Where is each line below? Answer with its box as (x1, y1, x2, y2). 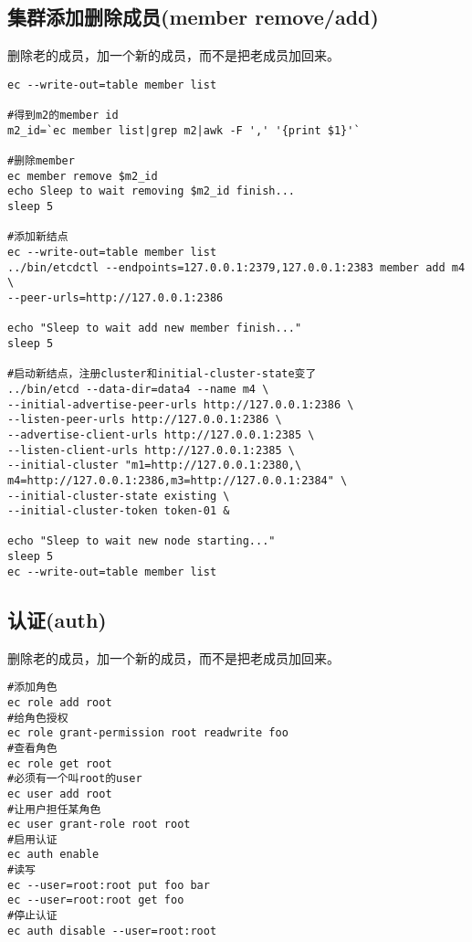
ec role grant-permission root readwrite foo (7, 726, 288, 740)
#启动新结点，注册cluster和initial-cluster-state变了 (7, 367, 317, 381)
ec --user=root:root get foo (7, 894, 184, 907)
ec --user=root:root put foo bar (7, 878, 210, 892)
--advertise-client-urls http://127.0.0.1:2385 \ (7, 428, 315, 441)
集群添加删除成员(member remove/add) (7, 3, 379, 31)
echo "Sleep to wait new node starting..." (7, 535, 276, 548)
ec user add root (7, 787, 112, 800)
